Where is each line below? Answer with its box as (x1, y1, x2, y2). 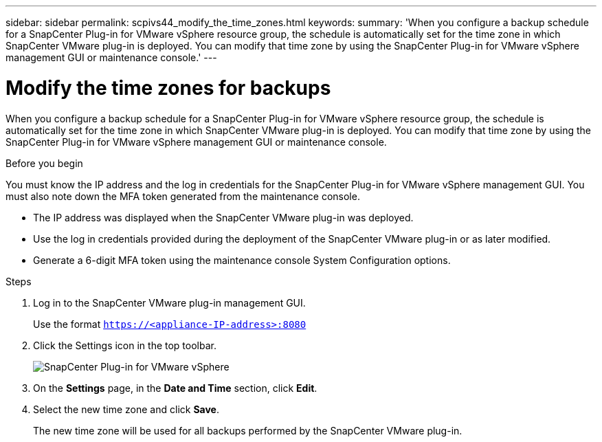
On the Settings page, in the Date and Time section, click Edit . (33, 382, 317, 394)
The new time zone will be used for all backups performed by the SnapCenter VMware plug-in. (33, 424, 462, 437)
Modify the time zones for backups (5, 76, 331, 100)
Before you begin (5, 157, 83, 169)
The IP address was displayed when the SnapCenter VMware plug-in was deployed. (33, 211, 414, 223)
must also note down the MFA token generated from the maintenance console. (5, 190, 360, 202)
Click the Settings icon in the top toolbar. (33, 339, 216, 351)
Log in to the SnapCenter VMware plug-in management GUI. (33, 296, 306, 309)
